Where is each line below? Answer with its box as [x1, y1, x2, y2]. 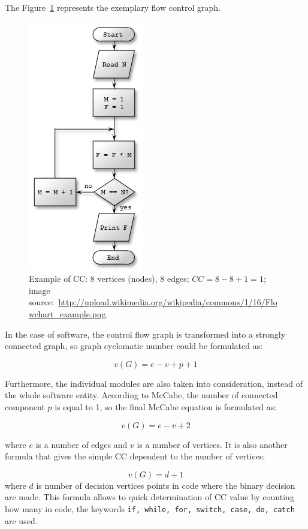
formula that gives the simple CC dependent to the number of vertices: [5, 450, 265, 462]
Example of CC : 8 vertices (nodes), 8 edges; [29, 272, 189, 285]
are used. [5, 514, 38, 527]
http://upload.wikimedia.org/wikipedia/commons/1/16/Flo [58, 296, 277, 308]
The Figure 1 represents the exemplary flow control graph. [5, 1, 221, 13]
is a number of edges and [35, 438, 128, 450]
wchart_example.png [29, 307, 106, 320]
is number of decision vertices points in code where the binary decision [36, 479, 295, 491]
